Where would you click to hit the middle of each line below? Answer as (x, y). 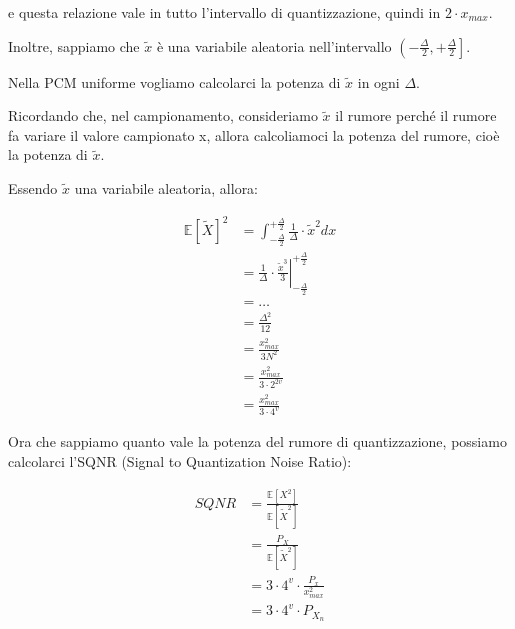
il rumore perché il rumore (416, 115)
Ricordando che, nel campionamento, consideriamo (163, 115)
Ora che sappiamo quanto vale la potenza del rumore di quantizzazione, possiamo (257, 441)
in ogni (378, 81)
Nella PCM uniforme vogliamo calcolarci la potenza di (174, 81)
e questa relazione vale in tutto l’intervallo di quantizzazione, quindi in (224, 12)
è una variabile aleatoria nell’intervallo (274, 45)
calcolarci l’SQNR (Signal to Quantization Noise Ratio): (180, 460)
